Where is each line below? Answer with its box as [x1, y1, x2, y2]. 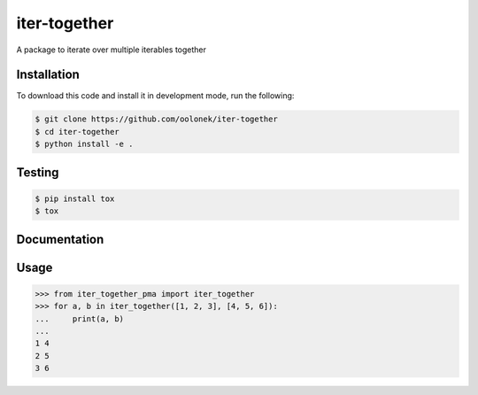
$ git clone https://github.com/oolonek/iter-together [35, 114, 278, 124]
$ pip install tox [35, 193, 115, 204]
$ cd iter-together [35, 127, 119, 136]
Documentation [16, 231, 104, 247]
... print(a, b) [35, 314, 124, 323]
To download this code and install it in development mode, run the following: [16, 90, 295, 101]
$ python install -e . [35, 139, 134, 150]
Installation [16, 67, 80, 82]
